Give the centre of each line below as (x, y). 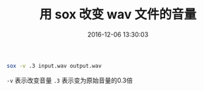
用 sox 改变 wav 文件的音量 (118, 14)
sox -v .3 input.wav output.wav (54, 66)
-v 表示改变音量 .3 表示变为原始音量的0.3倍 (70, 80)
